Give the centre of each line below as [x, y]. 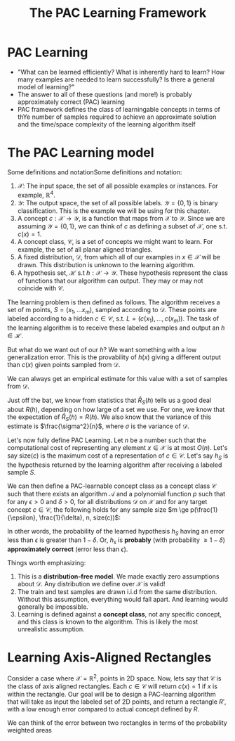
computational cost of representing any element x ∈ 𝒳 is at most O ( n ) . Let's [117, 447]
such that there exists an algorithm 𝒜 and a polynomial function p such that [116, 494]
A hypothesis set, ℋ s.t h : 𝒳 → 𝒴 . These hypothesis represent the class [122, 273]
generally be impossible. [53, 607]
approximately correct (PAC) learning [71, 102]
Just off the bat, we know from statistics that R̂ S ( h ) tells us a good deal [109, 401]
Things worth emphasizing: [47, 563]
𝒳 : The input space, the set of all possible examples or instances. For [118, 186]
